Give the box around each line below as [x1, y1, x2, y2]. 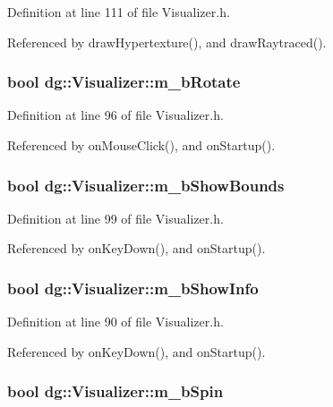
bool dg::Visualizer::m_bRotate [7, 71, 241, 93]
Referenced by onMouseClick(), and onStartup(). [7, 136, 276, 154]
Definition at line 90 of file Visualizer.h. [7, 312, 224, 331]
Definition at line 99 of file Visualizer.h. [7, 208, 224, 227]
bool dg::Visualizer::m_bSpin [7, 380, 224, 403]
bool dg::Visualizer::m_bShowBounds [7, 174, 285, 196]
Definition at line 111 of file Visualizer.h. [7, 3, 230, 21]
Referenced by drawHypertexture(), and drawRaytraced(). [7, 32, 327, 51]
